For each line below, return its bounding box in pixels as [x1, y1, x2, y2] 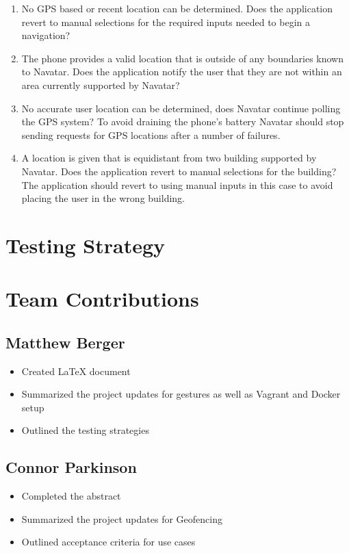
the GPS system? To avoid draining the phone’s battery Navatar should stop [21, 114, 344, 129]
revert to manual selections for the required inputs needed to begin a [21, 14, 310, 29]
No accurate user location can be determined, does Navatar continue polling [21, 101, 341, 115]
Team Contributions [5, 285, 199, 313]
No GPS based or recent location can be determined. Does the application [21, 1, 333, 15]
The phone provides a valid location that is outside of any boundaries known [21, 51, 344, 65]
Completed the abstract [21, 489, 121, 503]
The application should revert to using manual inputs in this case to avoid [21, 177, 333, 192]
